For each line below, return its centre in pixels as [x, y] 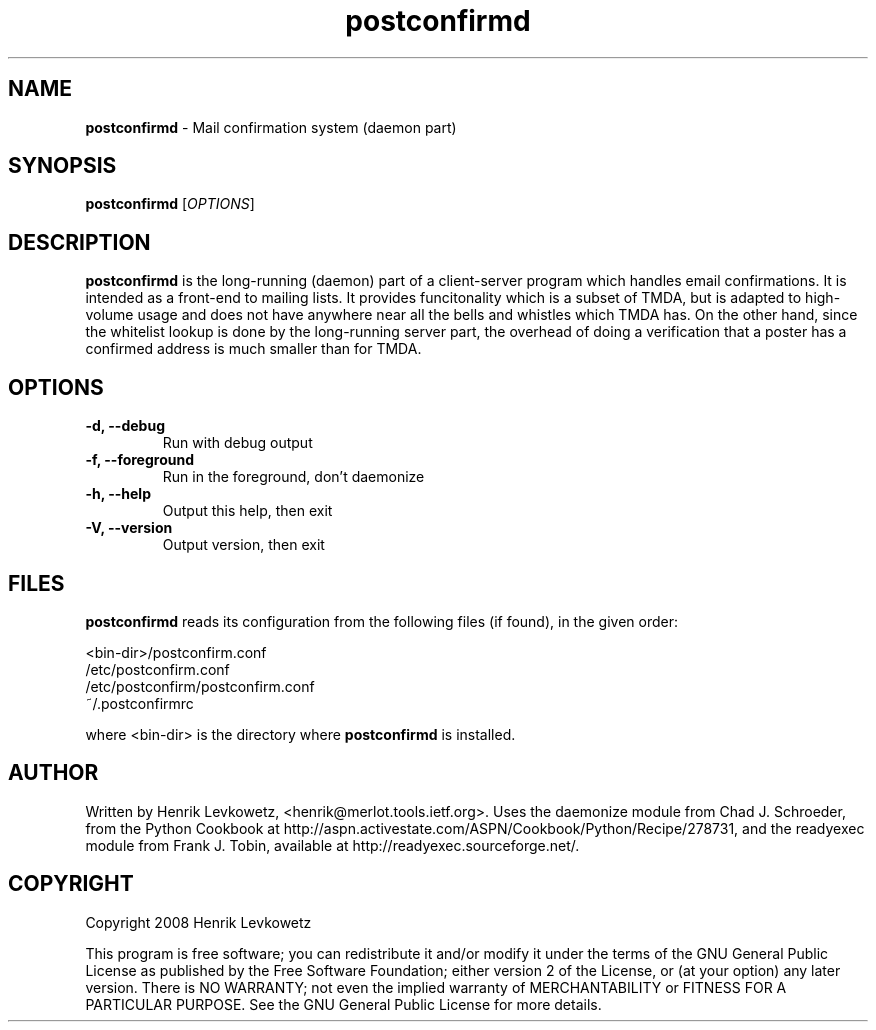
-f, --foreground [139, 460]
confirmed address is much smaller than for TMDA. [253, 349]
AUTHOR [53, 773]
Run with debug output [237, 443]
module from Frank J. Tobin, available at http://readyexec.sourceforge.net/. [332, 845]
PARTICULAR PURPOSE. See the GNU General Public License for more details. [343, 1004]
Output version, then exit [243, 545]
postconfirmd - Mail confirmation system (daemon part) [271, 127]
